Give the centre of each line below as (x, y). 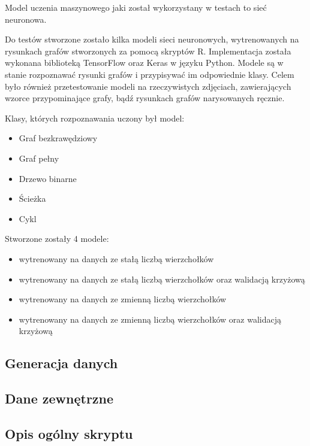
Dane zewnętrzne (59, 398)
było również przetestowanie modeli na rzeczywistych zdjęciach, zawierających (148, 86)
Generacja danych (61, 363)
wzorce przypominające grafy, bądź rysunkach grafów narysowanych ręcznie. (145, 98)
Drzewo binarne (48, 178)
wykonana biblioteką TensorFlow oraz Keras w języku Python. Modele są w (144, 63)
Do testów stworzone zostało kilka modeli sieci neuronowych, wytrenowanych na (152, 39)
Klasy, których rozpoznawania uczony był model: (95, 118)
